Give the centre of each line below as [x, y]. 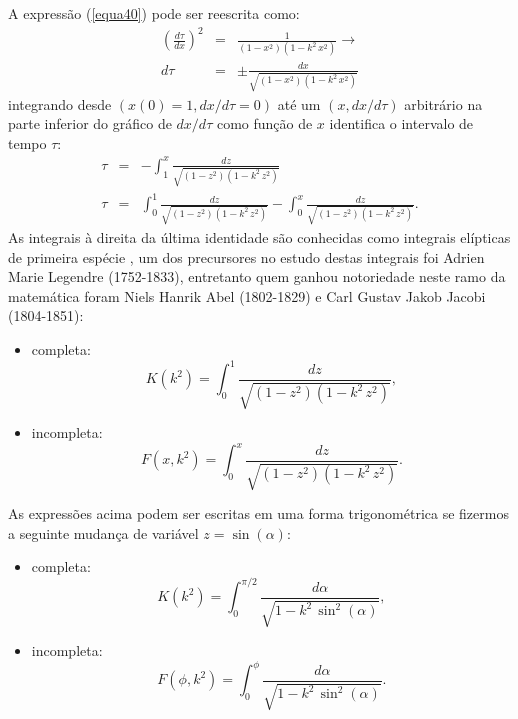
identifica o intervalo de [401, 123]
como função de [264, 123]
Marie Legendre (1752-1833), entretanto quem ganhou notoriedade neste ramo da [257, 276]
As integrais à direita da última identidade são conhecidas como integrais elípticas [259, 236]
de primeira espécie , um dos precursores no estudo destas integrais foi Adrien [246, 256]
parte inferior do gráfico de [90, 123]
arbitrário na [443, 103]
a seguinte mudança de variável [103, 532]
